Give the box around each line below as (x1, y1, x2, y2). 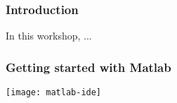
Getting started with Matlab (6, 58, 171, 75)
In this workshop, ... (6, 28, 92, 43)
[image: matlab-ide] (6, 87, 102, 98)
